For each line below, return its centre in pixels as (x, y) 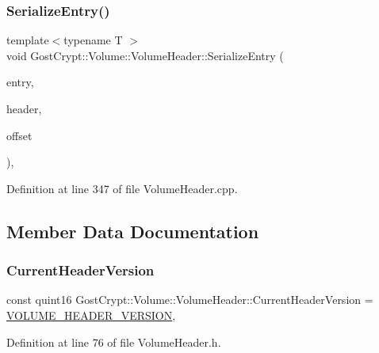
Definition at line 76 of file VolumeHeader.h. (114, 342)
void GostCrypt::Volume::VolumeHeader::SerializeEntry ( (145, 55)
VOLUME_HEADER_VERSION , (91, 315)
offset (19, 135)
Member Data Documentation (133, 231)
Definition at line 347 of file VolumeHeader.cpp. (122, 188)
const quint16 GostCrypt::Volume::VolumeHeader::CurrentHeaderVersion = (190, 300)
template (28, 40)
